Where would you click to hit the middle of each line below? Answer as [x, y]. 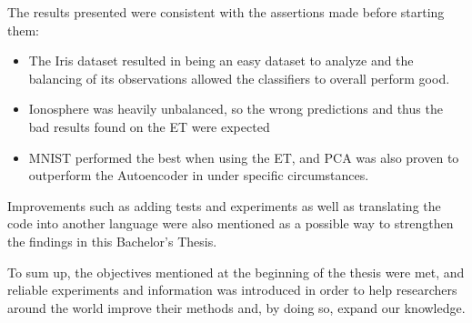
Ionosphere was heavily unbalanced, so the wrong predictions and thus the [236, 109]
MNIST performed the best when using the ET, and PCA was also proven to [244, 157]
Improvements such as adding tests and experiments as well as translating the [224, 205]
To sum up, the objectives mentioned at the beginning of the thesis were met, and [236, 272]
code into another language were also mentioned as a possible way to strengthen [231, 223]
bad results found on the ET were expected [149, 126]
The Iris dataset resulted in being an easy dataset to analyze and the [221, 61]
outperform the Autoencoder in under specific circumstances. [199, 175]
